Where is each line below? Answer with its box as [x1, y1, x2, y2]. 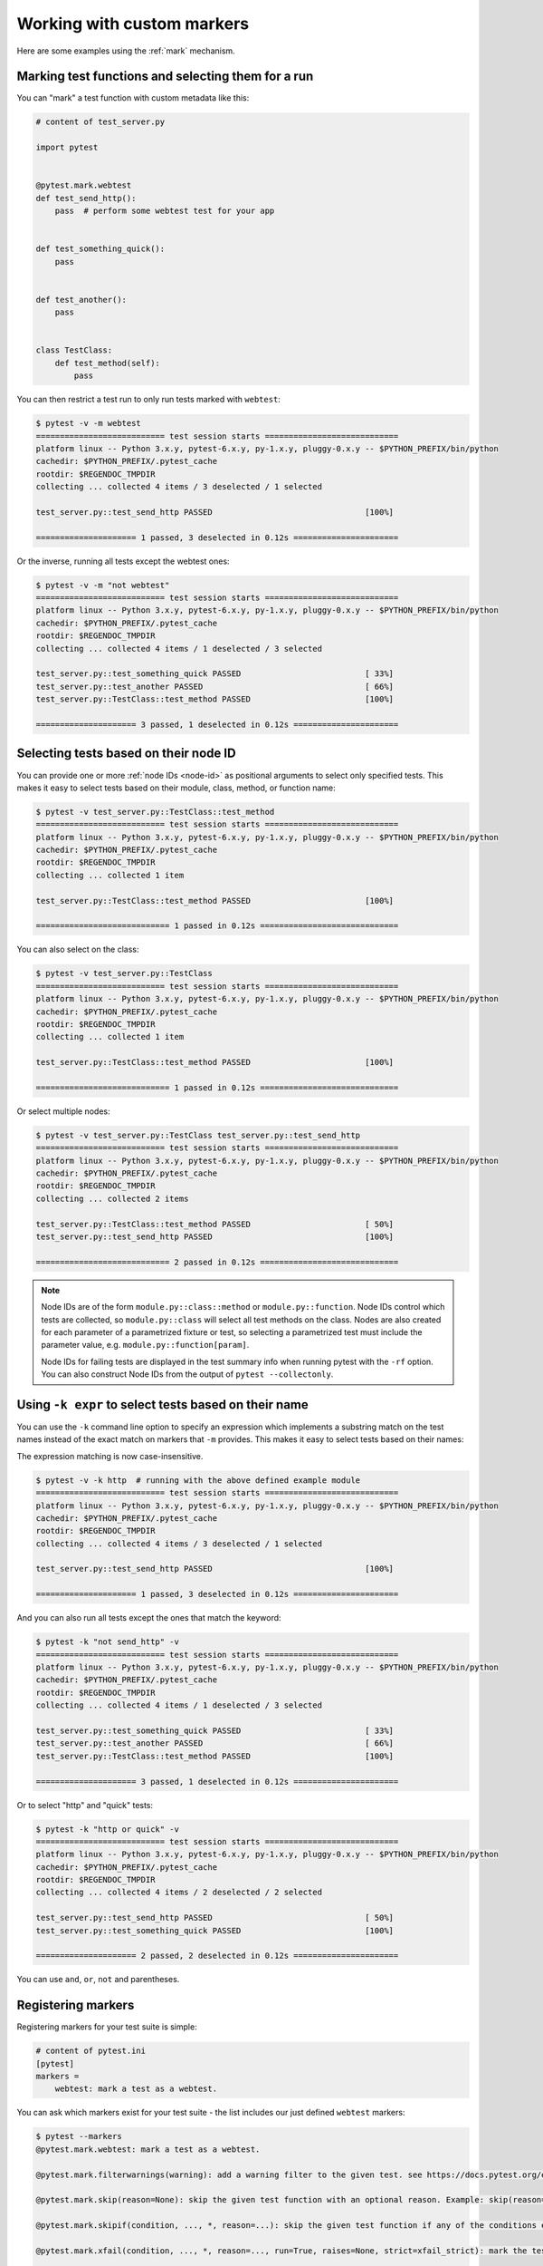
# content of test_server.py [35, 117, 166, 127]
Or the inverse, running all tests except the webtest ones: [16, 556, 230, 566]
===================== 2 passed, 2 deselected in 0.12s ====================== [35, 1951, 399, 1961]
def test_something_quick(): [35, 244, 166, 254]
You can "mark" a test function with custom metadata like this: [16, 92, 250, 103]
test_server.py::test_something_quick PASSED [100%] [35, 1925, 394, 1935]
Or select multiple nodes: [16, 1106, 110, 1117]
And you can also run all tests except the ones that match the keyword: [16, 1612, 281, 1623]
